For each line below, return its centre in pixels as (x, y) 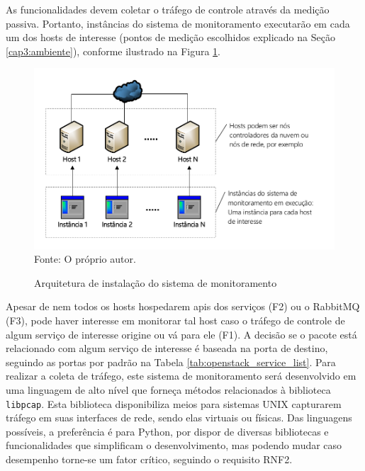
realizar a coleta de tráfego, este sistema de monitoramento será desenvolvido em (181, 376)
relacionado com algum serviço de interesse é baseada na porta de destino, (167, 348)
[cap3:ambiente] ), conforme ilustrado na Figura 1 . (113, 51)
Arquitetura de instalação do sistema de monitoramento (156, 282)
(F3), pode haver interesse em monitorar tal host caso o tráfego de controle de (175, 320)
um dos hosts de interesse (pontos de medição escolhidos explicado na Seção (170, 37)
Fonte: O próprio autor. (85, 259)
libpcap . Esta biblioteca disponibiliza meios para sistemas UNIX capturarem (174, 403)
